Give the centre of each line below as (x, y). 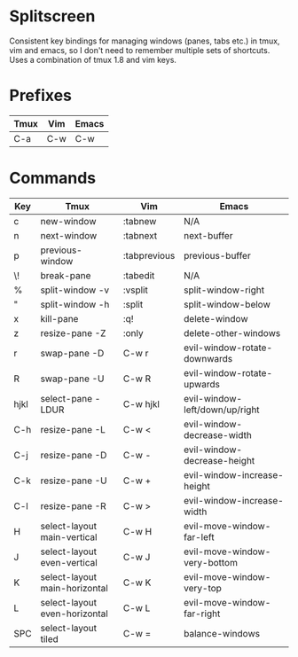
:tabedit (139, 275)
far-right (202, 614)
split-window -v (75, 290)
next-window (69, 235)
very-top (202, 588)
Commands (53, 178)
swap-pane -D (72, 353)
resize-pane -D (74, 455)
